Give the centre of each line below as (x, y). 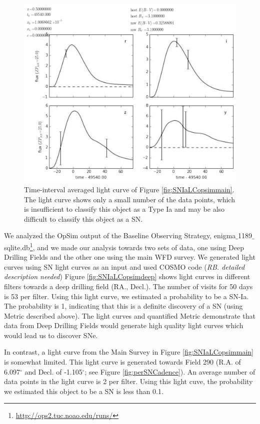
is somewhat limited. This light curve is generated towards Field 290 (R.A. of (122, 362)
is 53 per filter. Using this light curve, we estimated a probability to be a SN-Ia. (126, 296)
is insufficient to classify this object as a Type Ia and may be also (124, 209)
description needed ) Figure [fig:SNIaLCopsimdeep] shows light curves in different (127, 276)
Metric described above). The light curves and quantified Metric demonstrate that (130, 315)
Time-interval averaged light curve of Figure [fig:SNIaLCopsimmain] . (129, 189)
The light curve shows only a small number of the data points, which (129, 199)
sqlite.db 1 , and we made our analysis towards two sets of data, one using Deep (124, 246)
